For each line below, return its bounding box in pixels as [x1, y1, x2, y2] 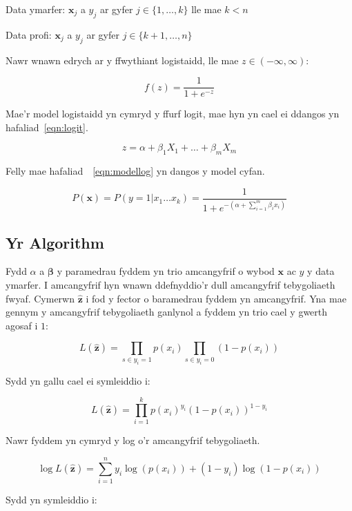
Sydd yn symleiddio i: [6, 492, 97, 507]
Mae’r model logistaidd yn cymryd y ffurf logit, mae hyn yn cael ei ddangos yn [6, 106, 340, 121]
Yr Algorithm [6, 231, 104, 253]
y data [307, 264, 335, 278]
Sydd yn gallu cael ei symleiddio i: [6, 373, 150, 387]
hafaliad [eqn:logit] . [6, 119, 88, 134]
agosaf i [6, 318, 38, 332]
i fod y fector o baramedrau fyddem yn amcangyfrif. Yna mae [86, 291, 346, 305]
